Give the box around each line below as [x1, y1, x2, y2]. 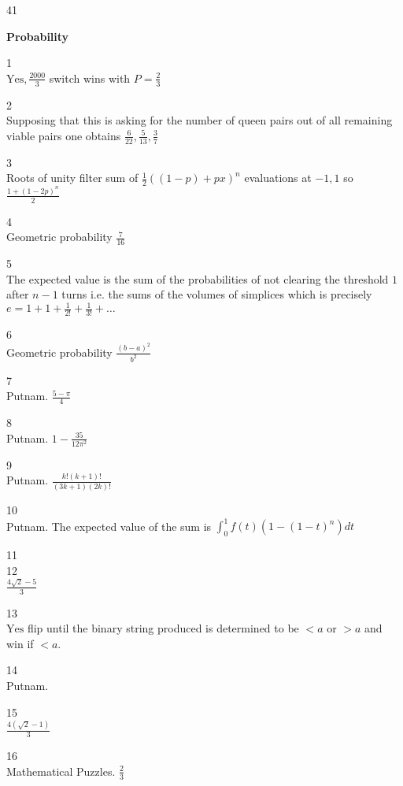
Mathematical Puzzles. [6, 762, 116, 779]
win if [6, 635, 34, 651]
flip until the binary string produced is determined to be [27, 620, 299, 636]
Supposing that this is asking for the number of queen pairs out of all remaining [6, 112, 393, 128]
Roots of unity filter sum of [6, 169, 139, 186]
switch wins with [49, 69, 131, 86]
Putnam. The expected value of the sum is [6, 517, 212, 534]
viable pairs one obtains [6, 127, 121, 143]
